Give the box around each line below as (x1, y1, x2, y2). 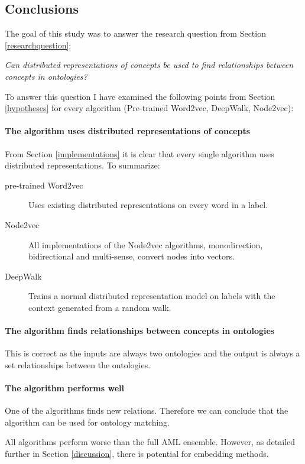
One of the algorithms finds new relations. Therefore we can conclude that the (5, 404, 288, 417)
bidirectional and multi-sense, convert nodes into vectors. (28, 250, 235, 262)
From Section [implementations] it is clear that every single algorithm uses (5, 147, 274, 160)
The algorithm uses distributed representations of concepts (5, 125, 251, 137)
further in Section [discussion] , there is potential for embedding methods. (5, 447, 269, 460)
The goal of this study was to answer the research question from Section (5, 27, 266, 40)
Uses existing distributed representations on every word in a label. (28, 199, 268, 211)
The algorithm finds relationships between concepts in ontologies (5, 325, 275, 337)
